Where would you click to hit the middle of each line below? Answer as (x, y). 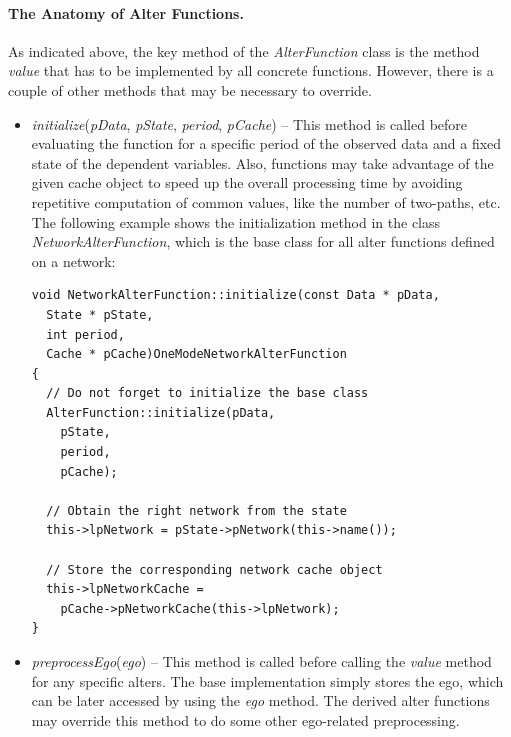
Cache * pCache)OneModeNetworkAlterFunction (196, 354)
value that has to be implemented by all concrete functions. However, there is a (251, 70)
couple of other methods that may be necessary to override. (190, 89)
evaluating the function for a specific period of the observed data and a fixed (266, 143)
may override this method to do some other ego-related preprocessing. (245, 719)
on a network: (73, 260)
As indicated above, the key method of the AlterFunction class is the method (244, 50)
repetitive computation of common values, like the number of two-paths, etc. (266, 201)
